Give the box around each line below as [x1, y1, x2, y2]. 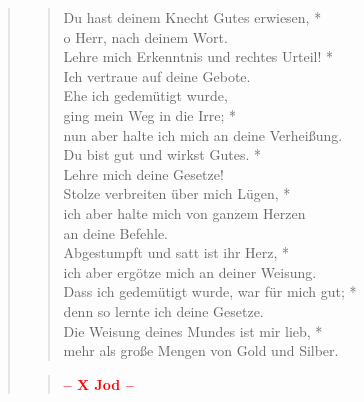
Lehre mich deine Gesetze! [63, 163, 224, 184]
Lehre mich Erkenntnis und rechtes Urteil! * [63, 46, 334, 67]
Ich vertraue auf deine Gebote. [63, 65, 251, 86]
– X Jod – [63, 373, 134, 394]
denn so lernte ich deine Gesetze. [63, 300, 264, 321]
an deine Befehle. [63, 222, 169, 243]
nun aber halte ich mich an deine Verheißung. [63, 124, 343, 145]
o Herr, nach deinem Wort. [63, 26, 228, 47]
